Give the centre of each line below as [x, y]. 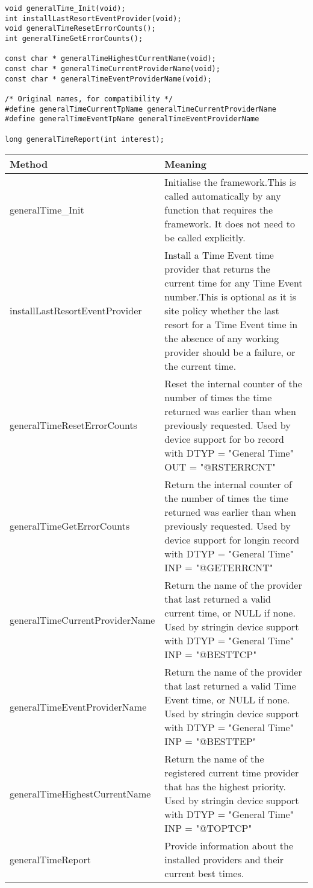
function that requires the [219, 210]
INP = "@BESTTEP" [210, 741]
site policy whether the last [222, 311]
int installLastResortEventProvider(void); [93, 18]
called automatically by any [223, 196]
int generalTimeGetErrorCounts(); [74, 38]
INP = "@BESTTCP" [211, 655]
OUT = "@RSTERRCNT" [220, 467]
